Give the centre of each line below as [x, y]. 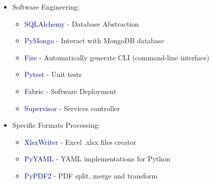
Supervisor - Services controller [72, 108]
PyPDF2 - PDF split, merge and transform [91, 175]
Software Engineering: [46, 7]
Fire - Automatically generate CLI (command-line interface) [117, 57]
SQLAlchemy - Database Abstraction [82, 23]
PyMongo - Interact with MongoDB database [94, 40]
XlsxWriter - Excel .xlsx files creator [80, 142]
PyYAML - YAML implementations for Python [97, 159]
